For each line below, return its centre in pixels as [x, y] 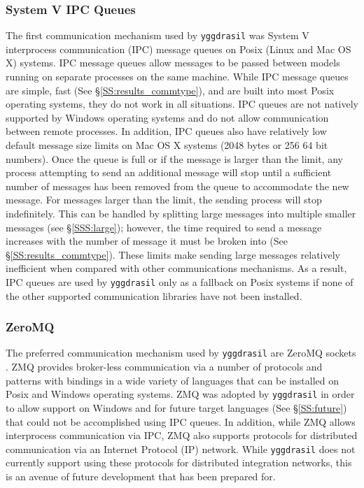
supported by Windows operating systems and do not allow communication [167, 117]
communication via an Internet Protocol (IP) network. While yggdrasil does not [181, 448]
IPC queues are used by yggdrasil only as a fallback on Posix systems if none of [180, 281]
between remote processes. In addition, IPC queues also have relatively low [166, 131]
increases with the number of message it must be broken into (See [147, 241]
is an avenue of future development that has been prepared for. [141, 476]
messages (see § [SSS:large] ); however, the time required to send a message [164, 227]
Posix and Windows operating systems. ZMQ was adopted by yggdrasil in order [180, 394]
